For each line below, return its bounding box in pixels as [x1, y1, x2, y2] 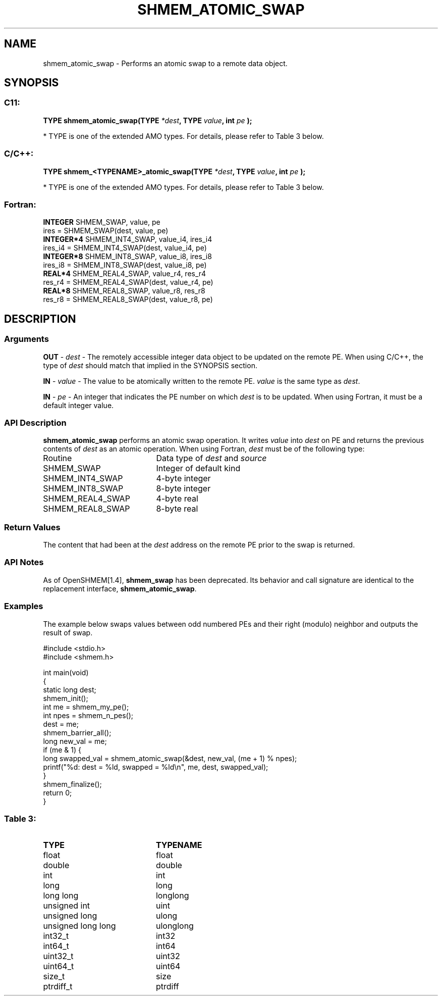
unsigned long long [43, 921, 116, 931]
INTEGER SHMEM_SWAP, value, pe [43, 218, 160, 227]
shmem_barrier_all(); [43, 728, 112, 737]
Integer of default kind [156, 463, 241, 474]
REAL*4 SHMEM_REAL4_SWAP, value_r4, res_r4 [43, 269, 206, 278]
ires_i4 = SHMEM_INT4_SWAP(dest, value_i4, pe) [43, 243, 207, 253]
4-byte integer [156, 473, 211, 484]
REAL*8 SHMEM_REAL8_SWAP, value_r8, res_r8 [43, 286, 205, 295]
